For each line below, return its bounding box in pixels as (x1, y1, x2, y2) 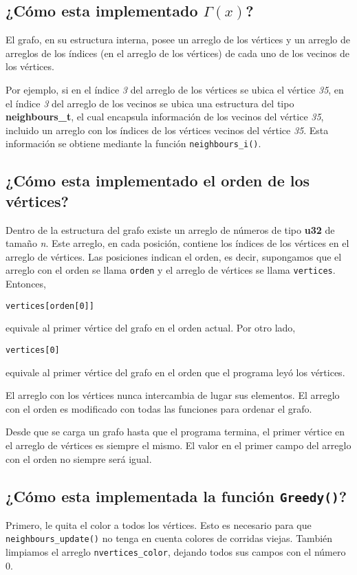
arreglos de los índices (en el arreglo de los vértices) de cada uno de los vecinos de (6, 45, 349, 60)
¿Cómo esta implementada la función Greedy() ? (6, 485, 347, 506)
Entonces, (6, 276, 46, 291)
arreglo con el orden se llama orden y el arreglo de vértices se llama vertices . (6, 263, 336, 277)
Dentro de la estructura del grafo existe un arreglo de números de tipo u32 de (6, 222, 335, 237)
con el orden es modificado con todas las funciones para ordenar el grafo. (6, 401, 312, 415)
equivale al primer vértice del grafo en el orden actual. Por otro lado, (6, 321, 296, 335)
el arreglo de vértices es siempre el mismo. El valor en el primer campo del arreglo (6, 437, 351, 452)
